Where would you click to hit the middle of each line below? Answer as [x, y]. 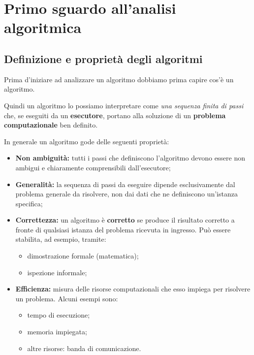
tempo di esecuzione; [59, 315]
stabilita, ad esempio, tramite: [61, 239]
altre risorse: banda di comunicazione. [84, 348]
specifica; [29, 203]
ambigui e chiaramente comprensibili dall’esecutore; [93, 167]
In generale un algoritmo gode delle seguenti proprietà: [87, 141]
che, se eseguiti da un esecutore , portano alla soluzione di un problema [115, 115]
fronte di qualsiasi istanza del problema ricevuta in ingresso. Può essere [123, 229]
